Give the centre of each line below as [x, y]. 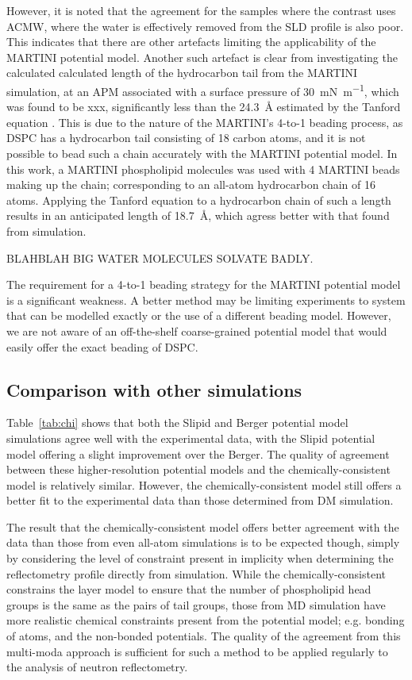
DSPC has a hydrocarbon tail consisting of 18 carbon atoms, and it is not [186, 138]
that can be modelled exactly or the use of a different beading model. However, [199, 315]
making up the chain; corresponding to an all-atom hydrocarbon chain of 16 [191, 184]
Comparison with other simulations [154, 389]
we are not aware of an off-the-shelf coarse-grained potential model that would [197, 330]
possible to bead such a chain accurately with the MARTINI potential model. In [202, 153]
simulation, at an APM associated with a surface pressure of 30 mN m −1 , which [203, 90]
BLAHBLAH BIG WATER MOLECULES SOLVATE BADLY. [160, 257]
